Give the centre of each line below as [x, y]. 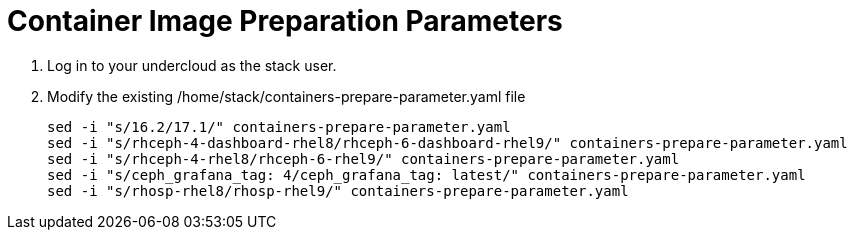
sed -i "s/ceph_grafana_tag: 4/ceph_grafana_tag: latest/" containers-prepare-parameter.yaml [426, 174]
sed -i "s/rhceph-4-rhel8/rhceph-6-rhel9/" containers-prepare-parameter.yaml [363, 158]
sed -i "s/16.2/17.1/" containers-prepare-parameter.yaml [279, 126]
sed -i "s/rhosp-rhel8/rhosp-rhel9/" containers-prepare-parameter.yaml [338, 190]
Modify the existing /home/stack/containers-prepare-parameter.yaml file [286, 96]
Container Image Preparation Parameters [285, 21]
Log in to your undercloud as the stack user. [192, 65]
